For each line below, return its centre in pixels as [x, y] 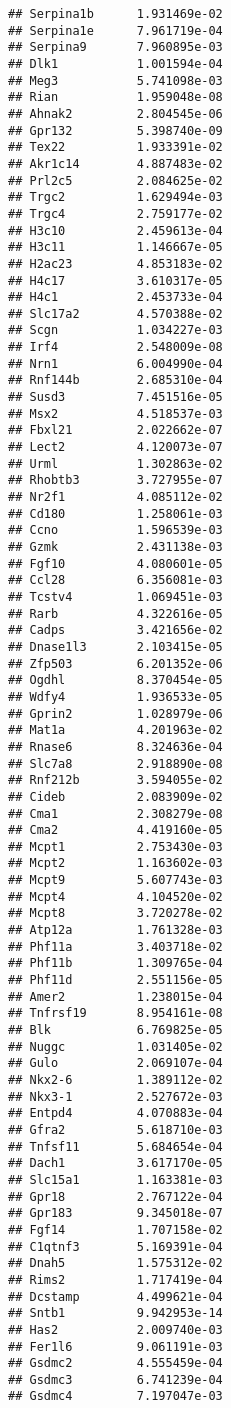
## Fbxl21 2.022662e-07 [115, 430]
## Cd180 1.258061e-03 [115, 513]
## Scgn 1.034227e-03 [115, 330]
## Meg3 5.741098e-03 [115, 80]
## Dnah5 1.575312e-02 [115, 1263]
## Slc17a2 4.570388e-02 [115, 313]
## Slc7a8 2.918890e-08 [115, 763]
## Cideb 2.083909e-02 [115, 796]
